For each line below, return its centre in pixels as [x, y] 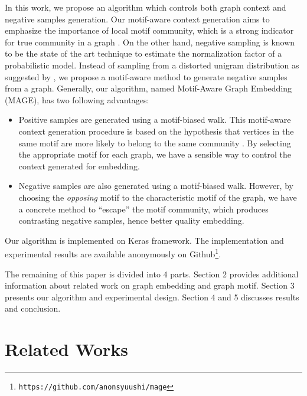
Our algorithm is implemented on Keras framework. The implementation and [144, 240]
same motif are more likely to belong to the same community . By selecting [155, 143]
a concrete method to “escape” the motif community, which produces [143, 209]
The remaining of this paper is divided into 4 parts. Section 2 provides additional [152, 274]
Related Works [67, 349]
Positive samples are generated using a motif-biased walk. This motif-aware [155, 120]
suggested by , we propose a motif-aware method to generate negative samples [146, 76]
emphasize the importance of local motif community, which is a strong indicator [149, 30]
